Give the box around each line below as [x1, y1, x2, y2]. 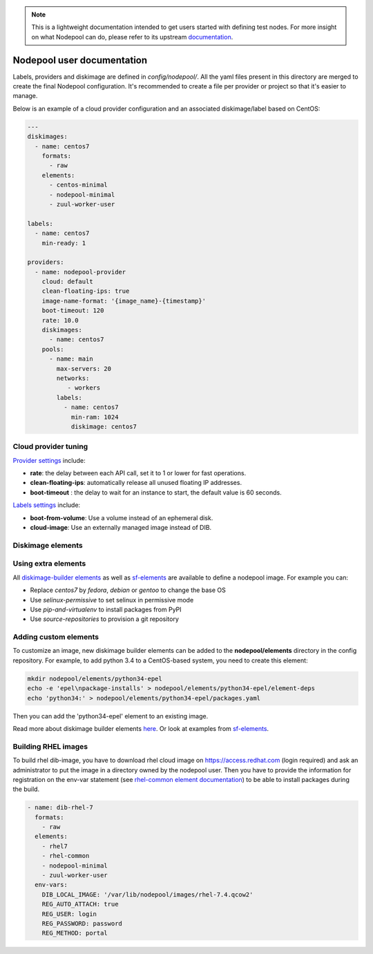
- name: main [49, 355, 93, 363]
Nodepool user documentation [12, 54, 148, 66]
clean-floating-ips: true [41, 287, 130, 295]
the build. [12, 785, 40, 794]
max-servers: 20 [56, 365, 112, 372]
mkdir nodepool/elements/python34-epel [27, 674, 162, 683]
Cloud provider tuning [12, 442, 88, 452]
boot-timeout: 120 [41, 307, 104, 314]
